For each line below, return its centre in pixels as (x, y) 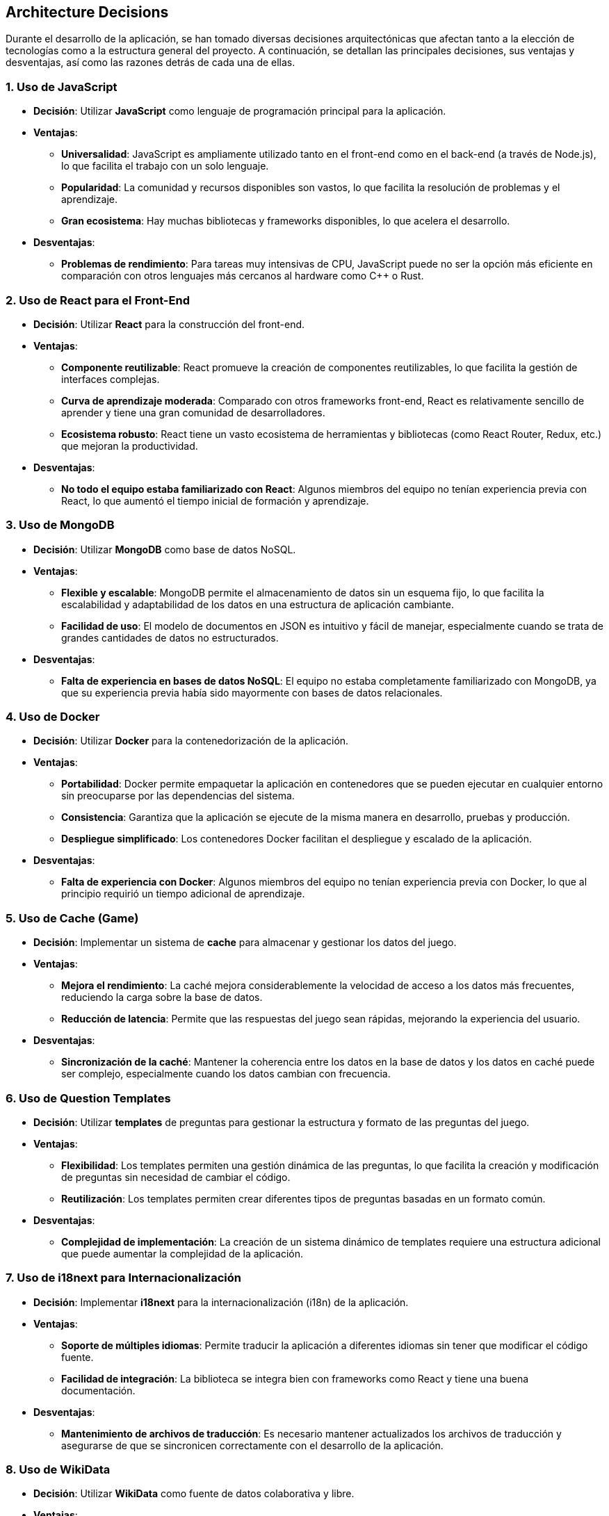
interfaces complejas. (111, 379)
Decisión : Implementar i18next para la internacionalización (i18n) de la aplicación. (221, 1302)
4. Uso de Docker (53, 717)
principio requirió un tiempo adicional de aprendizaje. (183, 894)
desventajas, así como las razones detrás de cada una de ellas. (151, 63)
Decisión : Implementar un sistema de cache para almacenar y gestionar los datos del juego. (245, 943)
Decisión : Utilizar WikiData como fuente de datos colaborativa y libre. (194, 1494)
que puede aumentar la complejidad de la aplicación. (182, 1253)
